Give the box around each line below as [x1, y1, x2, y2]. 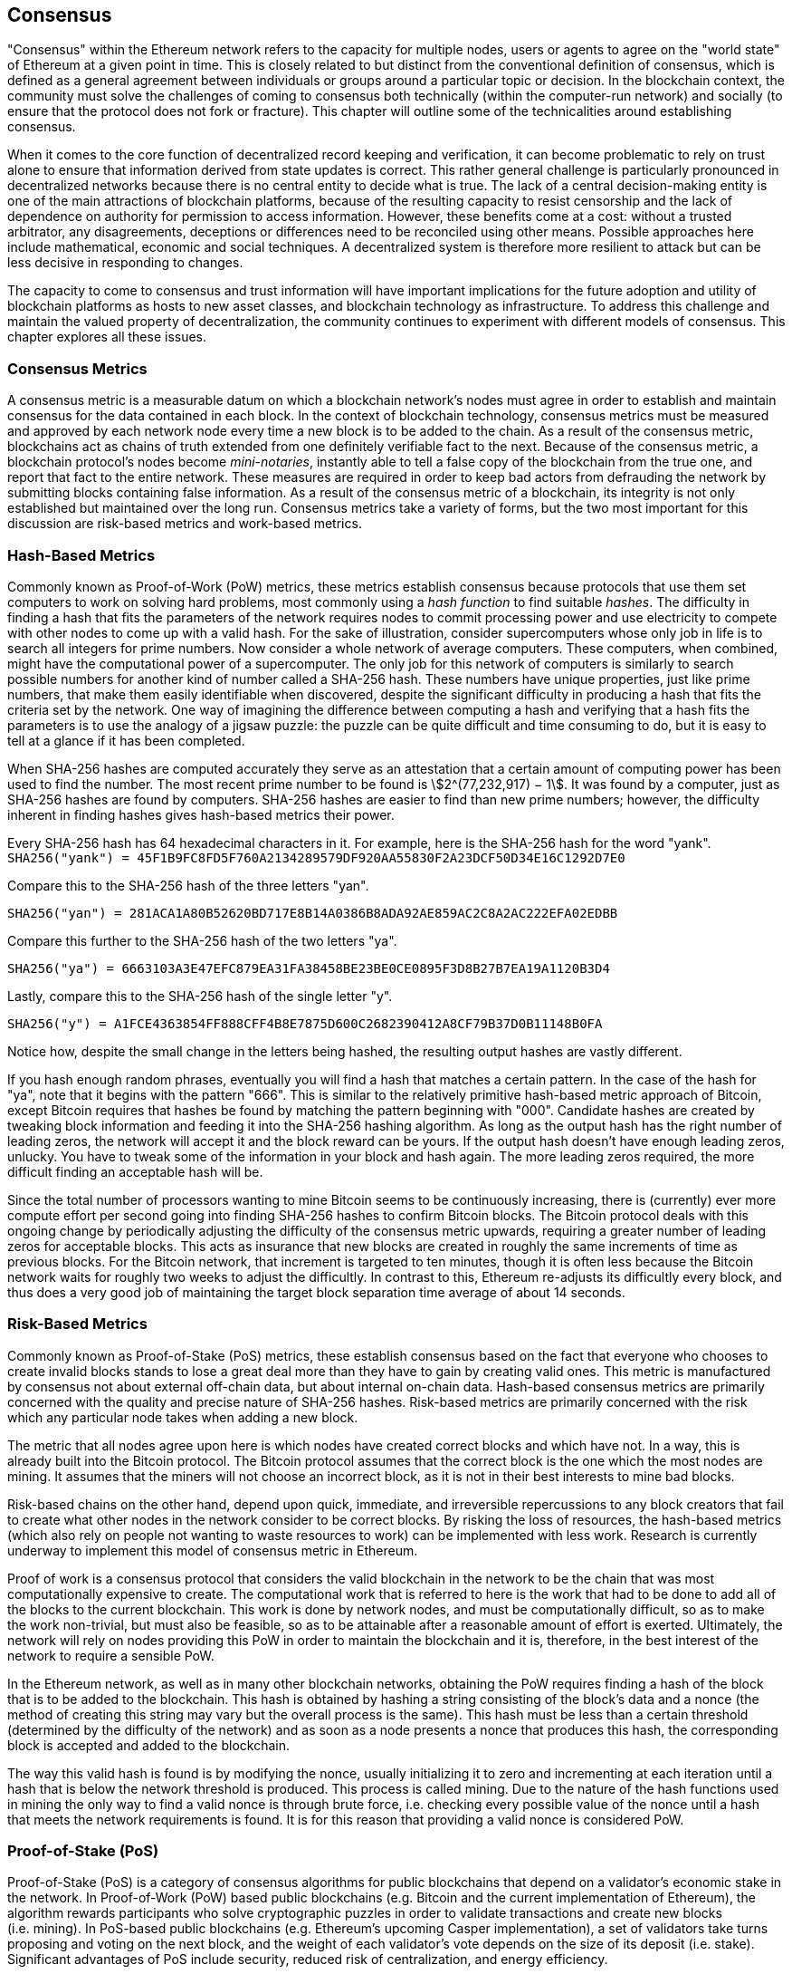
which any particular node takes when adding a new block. [7, 1409, 358, 1425]
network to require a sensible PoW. [7, 1647, 215, 1663]
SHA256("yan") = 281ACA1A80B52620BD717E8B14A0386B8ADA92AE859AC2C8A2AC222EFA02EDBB [7, 905, 618, 920]
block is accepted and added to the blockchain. [7, 1737, 291, 1753]
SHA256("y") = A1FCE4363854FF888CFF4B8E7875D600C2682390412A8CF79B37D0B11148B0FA [7, 1016, 603, 1031]
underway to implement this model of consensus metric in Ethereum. [7, 1542, 418, 1558]
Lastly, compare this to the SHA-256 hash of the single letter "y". [7, 987, 393, 1004]
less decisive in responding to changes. [7, 255, 243, 271]
